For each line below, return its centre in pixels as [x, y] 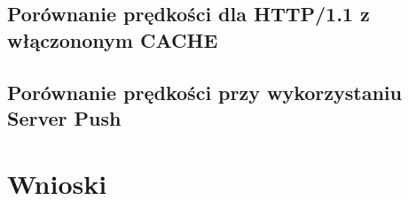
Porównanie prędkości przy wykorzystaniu [204, 92]
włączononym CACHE [113, 39]
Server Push [64, 117]
